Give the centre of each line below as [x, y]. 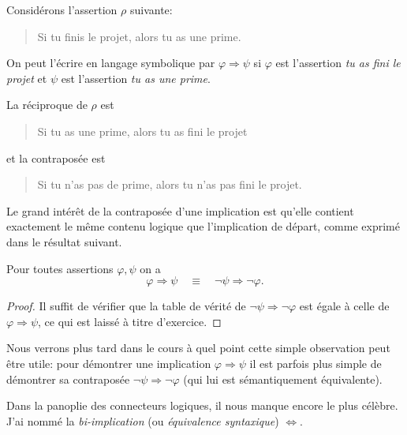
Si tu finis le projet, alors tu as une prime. [139, 36]
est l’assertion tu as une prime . [136, 78]
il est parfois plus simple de [316, 363]
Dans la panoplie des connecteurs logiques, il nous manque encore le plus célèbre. [202, 405]
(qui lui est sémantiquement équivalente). [283, 379]
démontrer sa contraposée [68, 379]
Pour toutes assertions [60, 268]
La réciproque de [47, 105]
